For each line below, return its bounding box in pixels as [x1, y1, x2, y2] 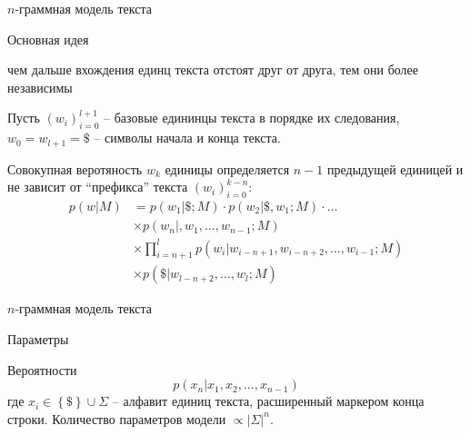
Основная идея [7, 29, 89, 48]
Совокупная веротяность [7, 159, 143, 178]
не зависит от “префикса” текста [7, 177, 188, 196]
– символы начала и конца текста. [94, 128, 281, 147]
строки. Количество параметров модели [7, 409, 226, 428]
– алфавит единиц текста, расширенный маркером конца [112, 391, 425, 410]
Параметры [7, 330, 69, 349]
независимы [7, 77, 73, 96]
